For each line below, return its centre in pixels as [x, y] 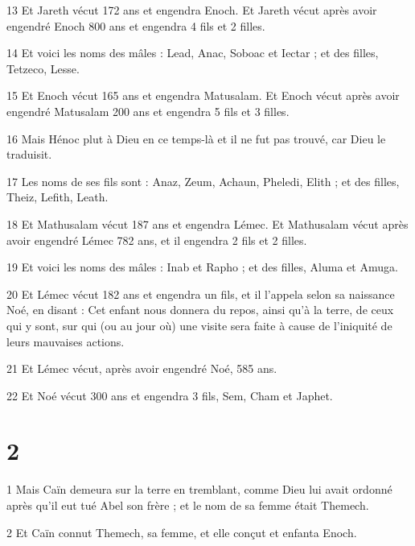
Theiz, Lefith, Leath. [58, 197]
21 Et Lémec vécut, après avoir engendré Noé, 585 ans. [142, 368]
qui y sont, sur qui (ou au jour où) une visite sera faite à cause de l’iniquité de [199, 325]
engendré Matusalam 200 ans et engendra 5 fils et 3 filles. [148, 111]
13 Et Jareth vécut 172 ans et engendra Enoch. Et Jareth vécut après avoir [192, 10]
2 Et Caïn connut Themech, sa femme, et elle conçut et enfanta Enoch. [182, 532]
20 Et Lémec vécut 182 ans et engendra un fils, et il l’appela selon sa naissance [201, 294]
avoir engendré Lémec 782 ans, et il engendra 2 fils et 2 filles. [157, 240]
